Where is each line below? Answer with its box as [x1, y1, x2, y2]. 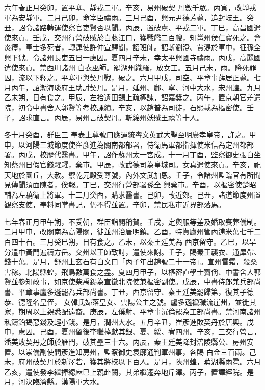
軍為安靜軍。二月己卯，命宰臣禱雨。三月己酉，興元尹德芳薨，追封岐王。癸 [4, 12, 254, 22]
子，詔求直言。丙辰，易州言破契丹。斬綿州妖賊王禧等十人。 [4, 112, 204, 123]
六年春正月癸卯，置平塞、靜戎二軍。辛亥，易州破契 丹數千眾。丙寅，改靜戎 [4, 2, 256, 12]
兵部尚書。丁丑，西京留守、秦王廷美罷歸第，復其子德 [75, 286, 254, 297]
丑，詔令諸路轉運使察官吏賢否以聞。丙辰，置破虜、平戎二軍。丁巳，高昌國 [4, 22, 254, 33]
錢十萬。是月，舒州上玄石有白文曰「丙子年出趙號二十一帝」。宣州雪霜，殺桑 [4, 256, 257, 267]
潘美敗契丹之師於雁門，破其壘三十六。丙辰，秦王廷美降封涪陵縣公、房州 [4, 336, 247, 347]
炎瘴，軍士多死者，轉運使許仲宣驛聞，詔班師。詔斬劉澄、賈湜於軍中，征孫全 [4, 42, 261, 53]
